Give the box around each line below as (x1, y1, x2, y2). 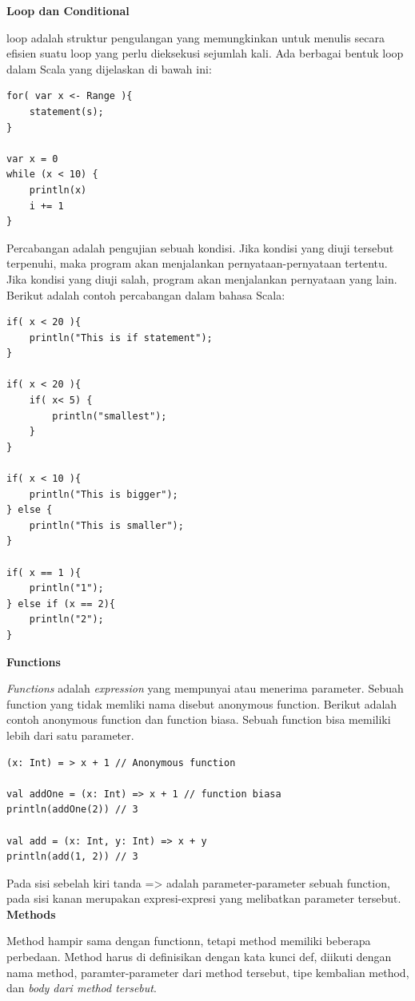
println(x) (29, 184, 87, 196)
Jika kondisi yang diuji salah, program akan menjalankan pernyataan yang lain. (6, 270, 397, 287)
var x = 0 (6, 153, 58, 165)
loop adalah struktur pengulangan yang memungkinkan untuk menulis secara (6, 29, 385, 46)
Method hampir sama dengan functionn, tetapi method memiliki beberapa (6, 932, 371, 949)
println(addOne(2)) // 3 (6, 804, 138, 816)
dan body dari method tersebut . (6, 979, 157, 996)
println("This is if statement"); (29, 332, 213, 344)
